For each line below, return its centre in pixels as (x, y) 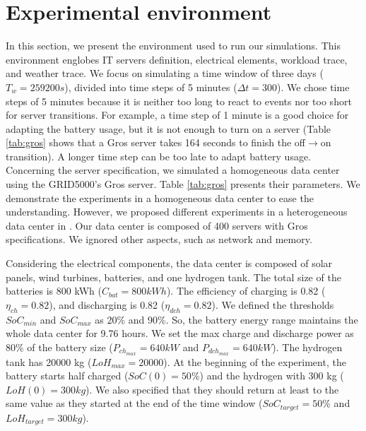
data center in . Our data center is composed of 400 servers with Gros (157, 225)
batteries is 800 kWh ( (54, 291)
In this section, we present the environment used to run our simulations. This (173, 46)
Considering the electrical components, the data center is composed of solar (169, 263)
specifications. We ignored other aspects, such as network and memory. (159, 239)
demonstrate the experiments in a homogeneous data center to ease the (160, 197)
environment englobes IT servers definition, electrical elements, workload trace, (177, 59)
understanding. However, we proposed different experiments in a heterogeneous (177, 212)
